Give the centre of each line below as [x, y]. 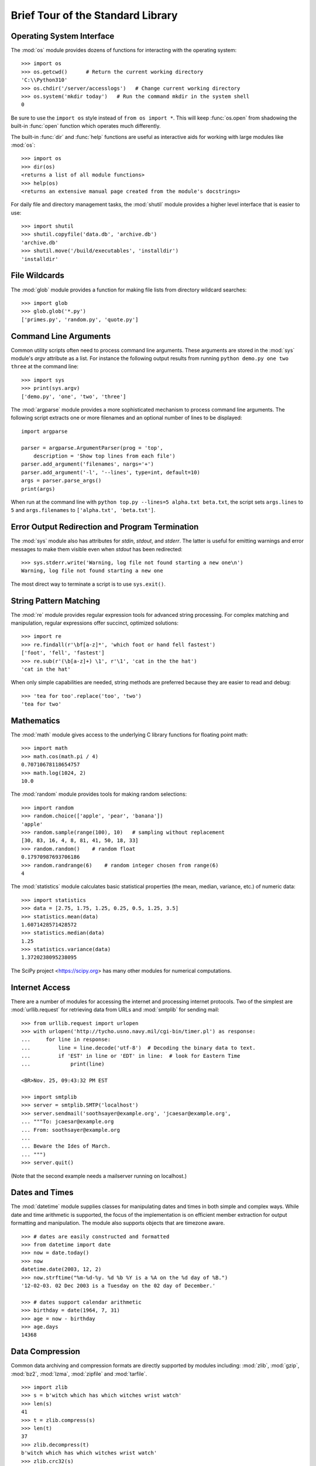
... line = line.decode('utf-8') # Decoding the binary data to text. [138, 1048]
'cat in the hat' [46, 669]
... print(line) [63, 1064]
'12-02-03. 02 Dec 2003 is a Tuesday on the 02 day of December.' [118, 1285]
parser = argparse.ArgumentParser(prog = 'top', [92, 448]
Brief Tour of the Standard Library [94, 15]
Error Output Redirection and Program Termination [105, 527]
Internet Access [40, 987]
